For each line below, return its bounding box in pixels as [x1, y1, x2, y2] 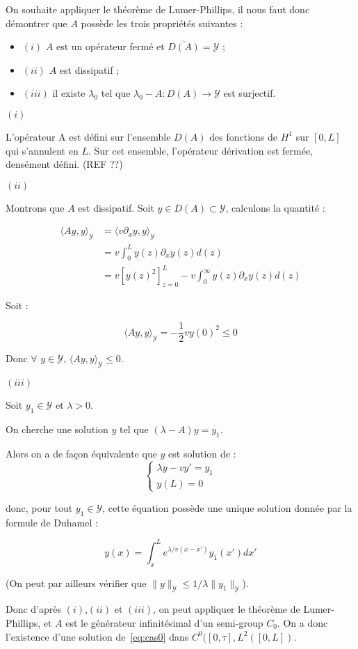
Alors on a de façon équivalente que [6, 446, 157, 460]
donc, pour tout [6, 500, 73, 515]
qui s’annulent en [6, 143, 79, 157]
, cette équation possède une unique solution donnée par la [102, 500, 352, 515]
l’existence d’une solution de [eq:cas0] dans [6, 629, 189, 643]
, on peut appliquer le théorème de [153, 602, 300, 616]
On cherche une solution [6, 422, 108, 437]
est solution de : [168, 446, 236, 460]
